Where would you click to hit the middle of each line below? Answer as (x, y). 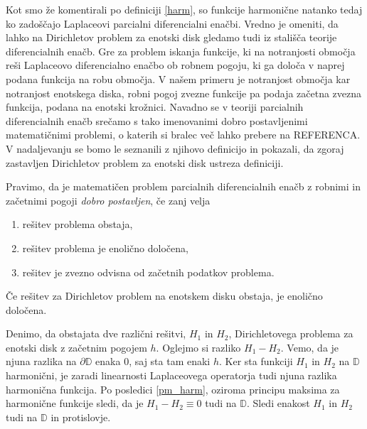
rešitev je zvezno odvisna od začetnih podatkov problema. (148, 272)
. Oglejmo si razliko (198, 347)
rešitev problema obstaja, (78, 224)
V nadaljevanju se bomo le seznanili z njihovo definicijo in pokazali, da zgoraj (175, 148)
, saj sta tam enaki (170, 361)
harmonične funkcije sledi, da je (75, 403)
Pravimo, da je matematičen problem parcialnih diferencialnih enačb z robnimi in (183, 186)
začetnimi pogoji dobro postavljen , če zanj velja (108, 200)
